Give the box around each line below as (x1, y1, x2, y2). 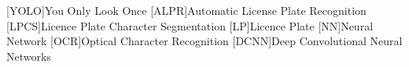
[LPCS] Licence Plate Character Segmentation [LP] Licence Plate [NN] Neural (6, 17, 374, 33)
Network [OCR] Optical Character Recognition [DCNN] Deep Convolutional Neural (6, 33, 403, 49)
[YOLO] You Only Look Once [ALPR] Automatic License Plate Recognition (6, 2, 367, 18)
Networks (6, 48, 51, 64)
